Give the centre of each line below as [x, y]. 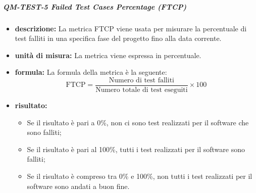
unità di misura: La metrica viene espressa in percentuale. [108, 55]
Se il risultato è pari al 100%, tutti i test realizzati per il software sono [136, 149]
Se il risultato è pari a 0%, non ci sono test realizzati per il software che [138, 122]
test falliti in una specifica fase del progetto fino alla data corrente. [118, 38]
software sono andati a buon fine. [78, 186]
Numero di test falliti [141, 80]
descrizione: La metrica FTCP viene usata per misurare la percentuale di [131, 28]
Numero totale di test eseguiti [142, 90]
